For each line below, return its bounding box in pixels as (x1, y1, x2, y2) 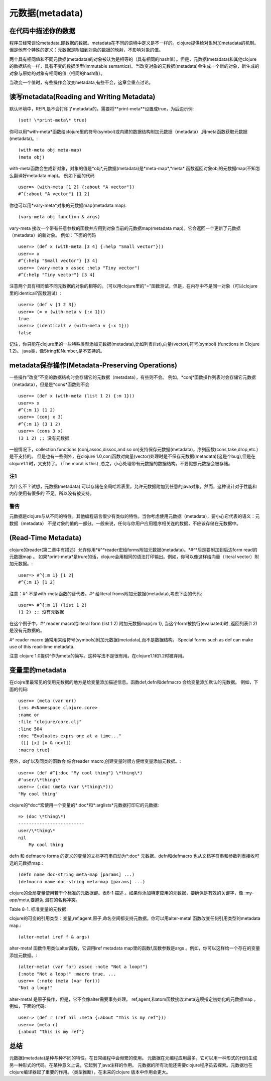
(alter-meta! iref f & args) (18, 934, 90, 939)
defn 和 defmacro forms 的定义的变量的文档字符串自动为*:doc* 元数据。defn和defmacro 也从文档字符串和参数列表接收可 (9, 853, 259, 859)
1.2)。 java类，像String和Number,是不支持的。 (9, 348, 105, 354)
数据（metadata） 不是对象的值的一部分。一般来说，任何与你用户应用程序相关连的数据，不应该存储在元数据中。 (9, 520, 241, 526)
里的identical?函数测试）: (9, 290, 61, 296)
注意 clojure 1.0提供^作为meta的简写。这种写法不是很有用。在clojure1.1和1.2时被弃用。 (9, 653, 187, 659)
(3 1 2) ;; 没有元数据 (18, 435, 70, 441)
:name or (18, 712, 40, 718)
